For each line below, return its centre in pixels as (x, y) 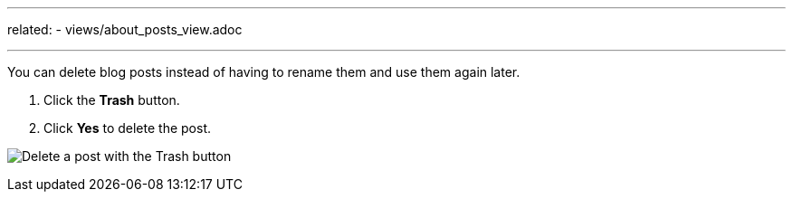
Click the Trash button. (112, 100)
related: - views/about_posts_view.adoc (125, 29)
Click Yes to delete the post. (128, 128)
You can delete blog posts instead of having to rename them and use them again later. (264, 72)
